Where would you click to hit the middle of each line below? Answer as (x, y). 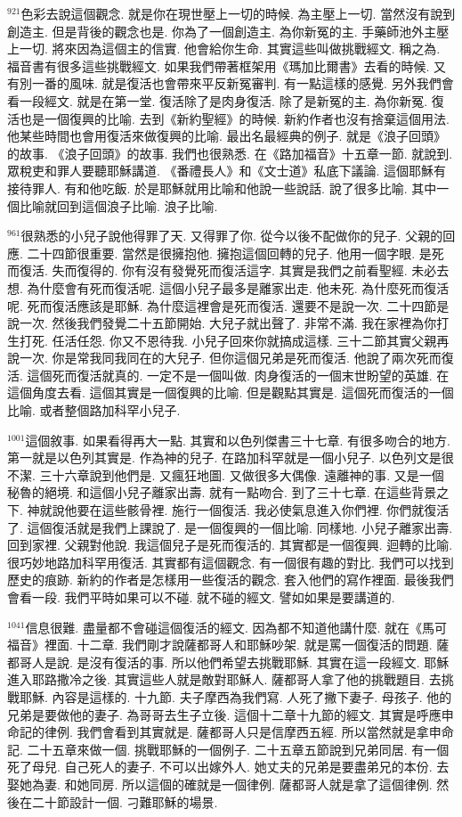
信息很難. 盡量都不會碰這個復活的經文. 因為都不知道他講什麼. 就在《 (224, 627)
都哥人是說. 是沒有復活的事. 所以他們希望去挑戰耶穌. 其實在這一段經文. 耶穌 (228, 662)
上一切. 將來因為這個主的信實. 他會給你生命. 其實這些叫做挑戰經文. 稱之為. (224, 49)
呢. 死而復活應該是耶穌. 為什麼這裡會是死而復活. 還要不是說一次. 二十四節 (222, 305)
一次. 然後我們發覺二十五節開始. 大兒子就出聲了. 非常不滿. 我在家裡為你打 (234, 323)
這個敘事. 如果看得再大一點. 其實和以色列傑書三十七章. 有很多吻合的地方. (238, 440)
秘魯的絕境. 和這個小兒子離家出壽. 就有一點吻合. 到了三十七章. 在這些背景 (222, 492)
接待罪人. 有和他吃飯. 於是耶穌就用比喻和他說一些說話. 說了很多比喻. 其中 (222, 188)
